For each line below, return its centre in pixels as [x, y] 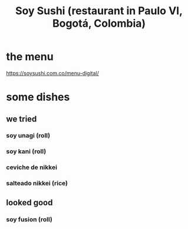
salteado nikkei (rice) [37, 183]
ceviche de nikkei [32, 167]
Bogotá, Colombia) [99, 23]
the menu [30, 57]
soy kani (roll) [26, 151]
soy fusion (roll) [29, 219]
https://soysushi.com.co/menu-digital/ [52, 73]
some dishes [38, 97]
